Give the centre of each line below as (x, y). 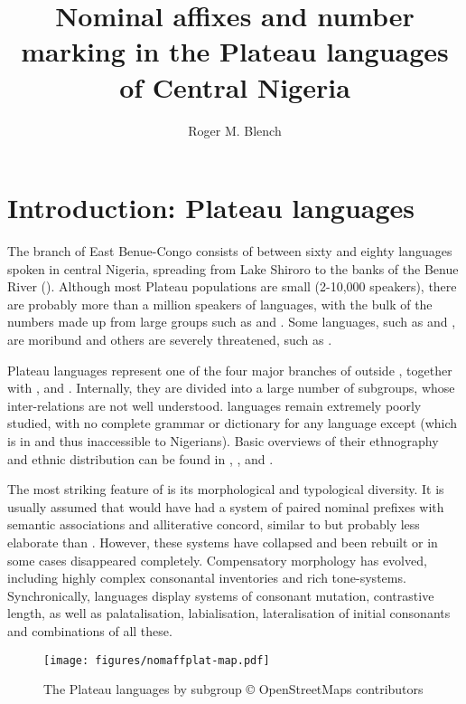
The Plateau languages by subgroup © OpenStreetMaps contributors (233, 689)
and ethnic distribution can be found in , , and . (140, 458)
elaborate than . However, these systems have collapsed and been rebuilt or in (223, 542)
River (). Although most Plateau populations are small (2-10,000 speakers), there (232, 286)
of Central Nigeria (235, 86)
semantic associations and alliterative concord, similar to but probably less (214, 524)
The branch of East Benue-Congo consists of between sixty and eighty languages (230, 251)
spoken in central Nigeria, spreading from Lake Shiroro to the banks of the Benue (233, 268)
